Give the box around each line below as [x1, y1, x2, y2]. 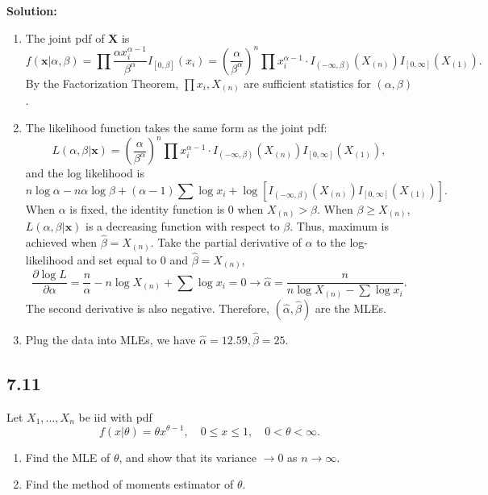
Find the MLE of [25, 448, 111, 465]
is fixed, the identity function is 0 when [69, 200, 264, 217]
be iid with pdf [78, 408, 152, 425]
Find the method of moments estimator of [25, 476, 234, 493]
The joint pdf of [25, 29, 105, 46]
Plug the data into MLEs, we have [25, 331, 196, 348]
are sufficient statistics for [244, 74, 371, 91]
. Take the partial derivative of [150, 233, 302, 250]
